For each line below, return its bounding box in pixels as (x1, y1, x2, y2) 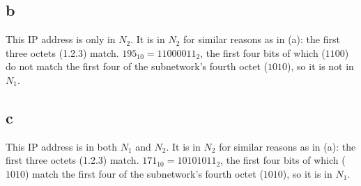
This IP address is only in (6, 32, 116, 46)
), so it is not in (287, 59, 354, 74)
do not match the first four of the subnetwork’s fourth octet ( (6, 59, 268, 74)
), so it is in (282, 166, 332, 180)
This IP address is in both (6, 139, 117, 153)
